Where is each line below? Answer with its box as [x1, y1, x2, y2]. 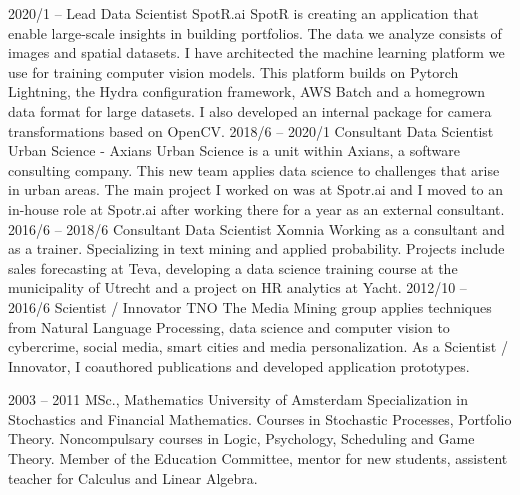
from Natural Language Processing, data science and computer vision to [8, 316, 450, 337]
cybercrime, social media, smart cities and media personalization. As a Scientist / [8, 336, 508, 357]
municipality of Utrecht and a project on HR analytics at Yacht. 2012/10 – [8, 277, 467, 298]
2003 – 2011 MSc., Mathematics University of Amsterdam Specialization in [8, 389, 469, 410]
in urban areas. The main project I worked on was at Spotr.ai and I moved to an [8, 179, 504, 200]
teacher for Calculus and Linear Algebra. [8, 467, 258, 488]
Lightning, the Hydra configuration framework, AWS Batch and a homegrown [8, 81, 486, 102]
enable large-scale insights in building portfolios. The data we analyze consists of [8, 22, 502, 43]
